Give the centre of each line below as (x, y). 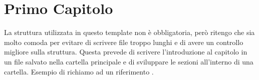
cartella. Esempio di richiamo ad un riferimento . (79, 71)
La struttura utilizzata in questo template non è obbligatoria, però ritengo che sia (129, 32)
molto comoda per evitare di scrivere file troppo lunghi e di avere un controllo (124, 42)
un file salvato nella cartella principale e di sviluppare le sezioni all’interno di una (129, 61)
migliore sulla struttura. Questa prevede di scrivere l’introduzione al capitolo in (126, 52)
